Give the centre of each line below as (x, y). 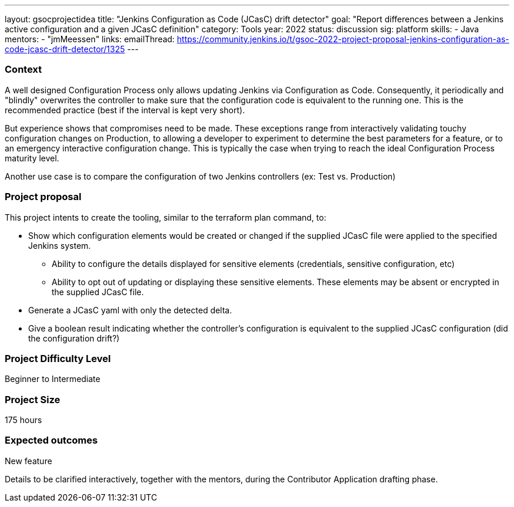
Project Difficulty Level (58, 358)
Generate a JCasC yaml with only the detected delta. (130, 310)
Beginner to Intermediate (53, 379)
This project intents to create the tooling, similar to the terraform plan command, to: (165, 217)
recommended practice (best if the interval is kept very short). (125, 110)
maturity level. (32, 158)
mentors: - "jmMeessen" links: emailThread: (90, 39)
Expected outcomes (51, 440)
